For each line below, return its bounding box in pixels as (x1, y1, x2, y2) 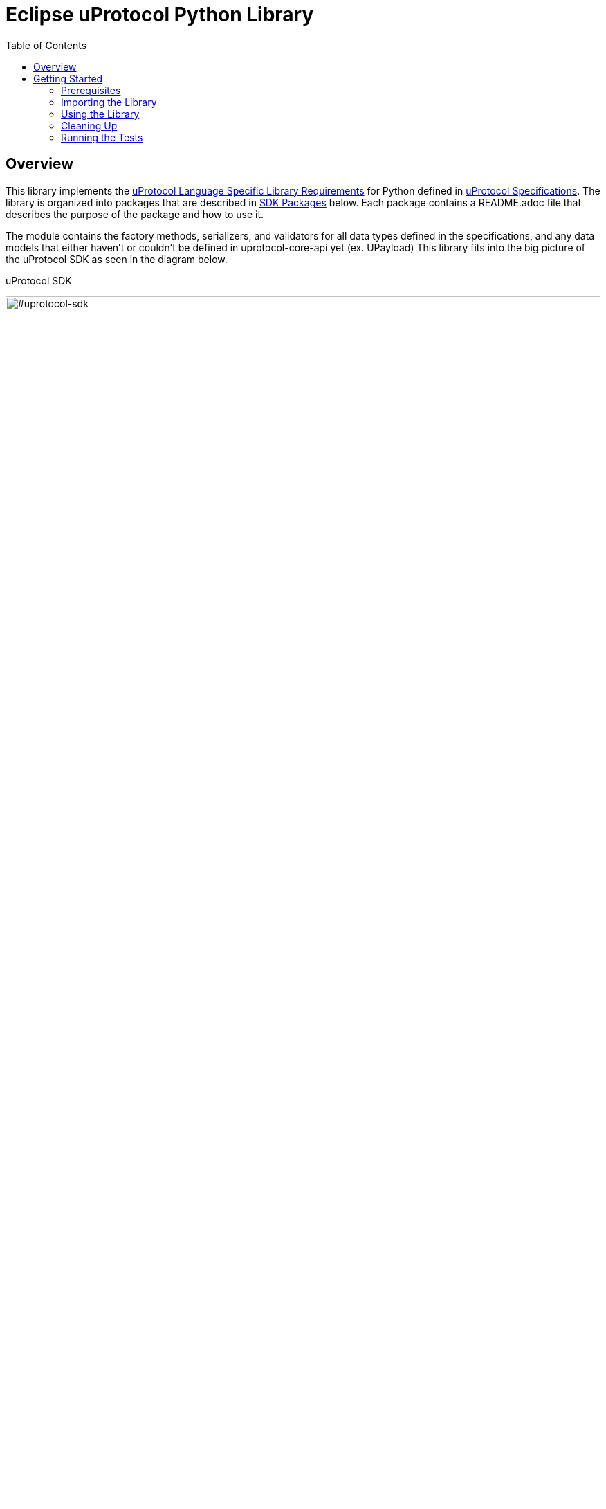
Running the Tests (61, 131, 143, 143)
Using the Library (61, 107, 140, 120)
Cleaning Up (61, 119, 118, 132)
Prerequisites (61, 84, 121, 96)
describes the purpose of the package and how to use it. (6, 208, 264, 220)
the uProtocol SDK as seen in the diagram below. (6, 253, 228, 265)
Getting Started (33, 72, 103, 84)
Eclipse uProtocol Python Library (6, 3, 314, 26)
